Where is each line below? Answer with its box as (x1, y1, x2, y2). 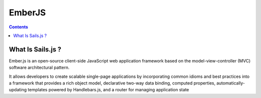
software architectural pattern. (9, 65, 70, 71)
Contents (9, 24, 29, 30)
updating (9, 87, 27, 93)
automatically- (216, 80, 245, 86)
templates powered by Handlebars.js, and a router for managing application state (28, 87, 189, 93)
